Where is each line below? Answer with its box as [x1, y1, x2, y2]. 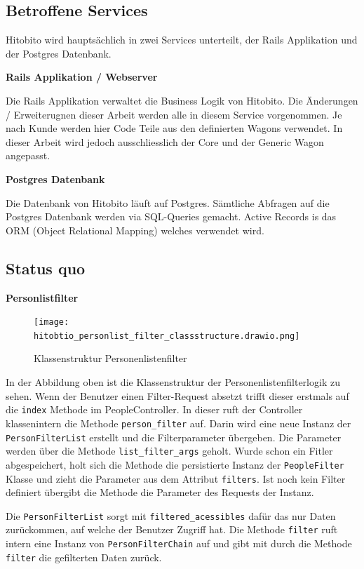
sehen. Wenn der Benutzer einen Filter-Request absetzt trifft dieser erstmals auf [6, 388, 349, 403]
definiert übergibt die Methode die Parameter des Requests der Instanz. [6, 485, 314, 500]
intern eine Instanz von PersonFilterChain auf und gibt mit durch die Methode [6, 536, 352, 551]
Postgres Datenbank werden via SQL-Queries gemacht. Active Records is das [6, 209, 337, 224]
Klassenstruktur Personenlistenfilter [34, 351, 187, 366]
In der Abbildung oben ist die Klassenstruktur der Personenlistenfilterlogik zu [6, 375, 340, 389]
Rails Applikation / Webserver [6, 69, 158, 84]
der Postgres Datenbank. [6, 46, 112, 60]
